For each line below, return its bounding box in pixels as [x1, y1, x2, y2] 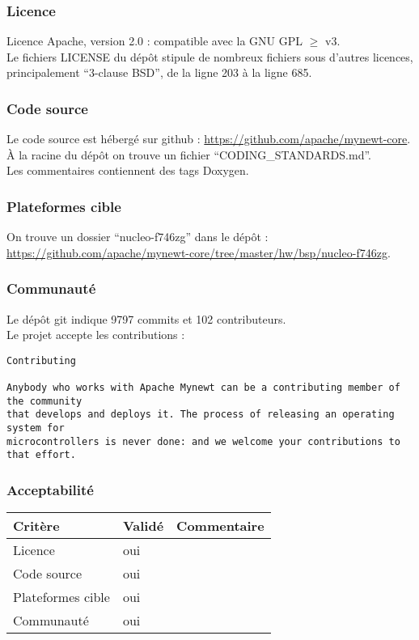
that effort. [6, 449, 76, 461]
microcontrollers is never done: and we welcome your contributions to [6, 435, 400, 447]
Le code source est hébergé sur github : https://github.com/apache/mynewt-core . [6, 130, 411, 147]
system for [6, 422, 65, 434]
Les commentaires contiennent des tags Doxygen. [6, 162, 249, 179]
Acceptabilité [6, 479, 94, 499]
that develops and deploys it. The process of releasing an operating [6, 409, 395, 421]
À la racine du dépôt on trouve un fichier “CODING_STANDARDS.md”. [6, 146, 371, 163]
